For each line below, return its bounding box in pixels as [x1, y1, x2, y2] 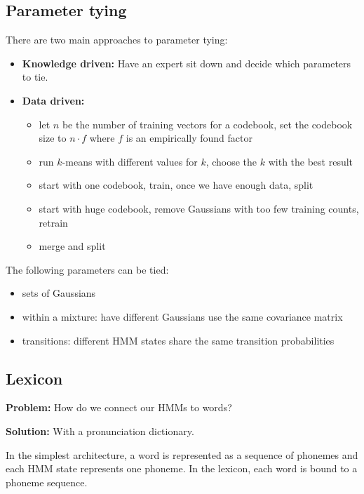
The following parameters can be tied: [6, 262, 169, 276]
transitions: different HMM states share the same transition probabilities [22, 333, 335, 347]
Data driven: [22, 93, 85, 107]
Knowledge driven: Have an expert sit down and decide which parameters [22, 55, 351, 70]
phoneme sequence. [6, 474, 88, 489]
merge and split [39, 239, 106, 253]
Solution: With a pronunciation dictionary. [6, 423, 194, 438]
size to [39, 131, 67, 145]
